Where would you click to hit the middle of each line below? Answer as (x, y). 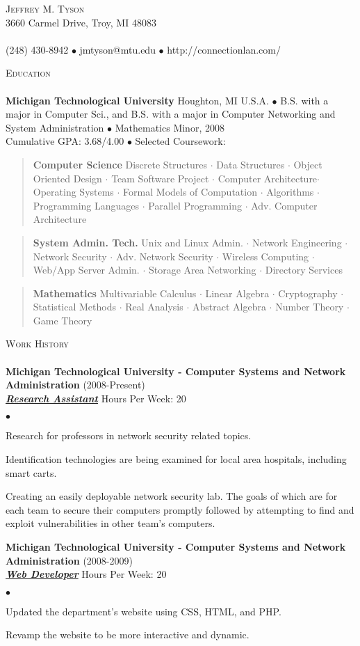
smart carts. (31, 472)
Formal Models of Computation (190, 192)
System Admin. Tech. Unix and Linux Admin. (138, 242)
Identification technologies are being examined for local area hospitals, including (176, 459)
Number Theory (310, 307)
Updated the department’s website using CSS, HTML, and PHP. (144, 611)
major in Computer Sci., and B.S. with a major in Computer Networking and (171, 114)
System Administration (55, 127)
